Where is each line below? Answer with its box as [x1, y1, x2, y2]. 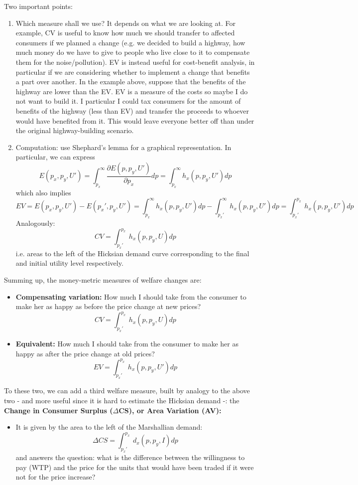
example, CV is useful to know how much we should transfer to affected [15, 27, 235, 38]
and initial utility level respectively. [15, 258, 123, 268]
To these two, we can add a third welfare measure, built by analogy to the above [4, 385, 250, 396]
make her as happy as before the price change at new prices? [15, 301, 201, 312]
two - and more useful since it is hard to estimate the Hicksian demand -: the [4, 395, 239, 406]
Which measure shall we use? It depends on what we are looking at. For [15, 17, 236, 28]
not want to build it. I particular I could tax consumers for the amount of [15, 96, 241, 106]
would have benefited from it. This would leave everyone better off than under [15, 115, 254, 126]
